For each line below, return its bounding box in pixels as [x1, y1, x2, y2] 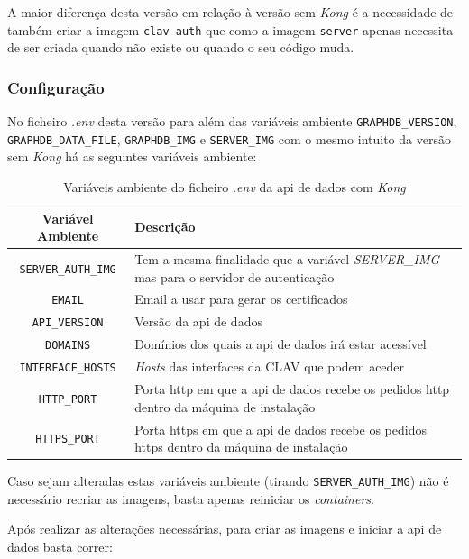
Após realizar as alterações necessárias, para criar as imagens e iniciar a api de [7, 519, 442, 538]
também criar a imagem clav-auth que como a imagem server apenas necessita [7, 20, 454, 39]
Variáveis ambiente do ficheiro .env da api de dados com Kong [63, 177, 406, 196]
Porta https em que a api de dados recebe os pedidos [134, 419, 427, 438]
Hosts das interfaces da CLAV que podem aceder [134, 357, 405, 376]
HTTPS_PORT [35, 433, 100, 446]
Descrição [134, 217, 196, 236]
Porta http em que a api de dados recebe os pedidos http [134, 380, 450, 399]
